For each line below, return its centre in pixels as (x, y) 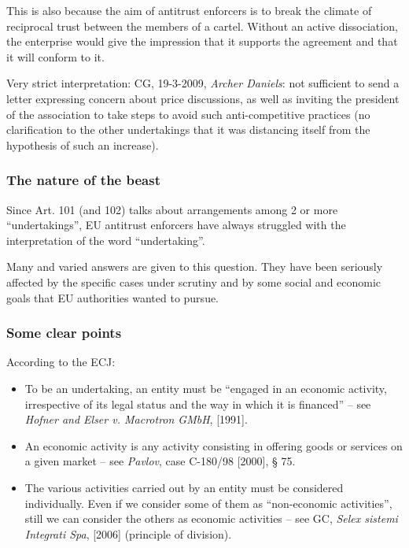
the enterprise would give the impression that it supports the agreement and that (202, 41)
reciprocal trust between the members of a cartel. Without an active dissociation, (202, 26)
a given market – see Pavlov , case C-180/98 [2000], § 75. (160, 461)
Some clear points (64, 333)
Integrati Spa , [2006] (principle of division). (128, 533)
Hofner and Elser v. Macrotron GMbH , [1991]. (136, 419)
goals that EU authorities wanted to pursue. (113, 297)
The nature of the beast (83, 180)
